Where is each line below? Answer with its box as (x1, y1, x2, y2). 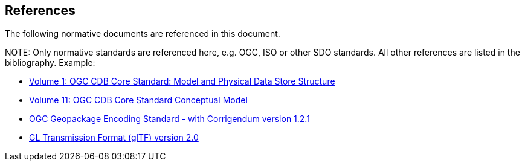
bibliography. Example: (5, 57, 95, 68)
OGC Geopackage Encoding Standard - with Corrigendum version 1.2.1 (29, 113, 310, 124)
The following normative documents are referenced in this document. (5, 28, 280, 39)
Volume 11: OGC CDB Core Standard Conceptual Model (29, 95, 248, 106)
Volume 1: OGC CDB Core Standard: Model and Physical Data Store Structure (29, 76, 335, 87)
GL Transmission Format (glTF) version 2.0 (29, 132, 199, 143)
